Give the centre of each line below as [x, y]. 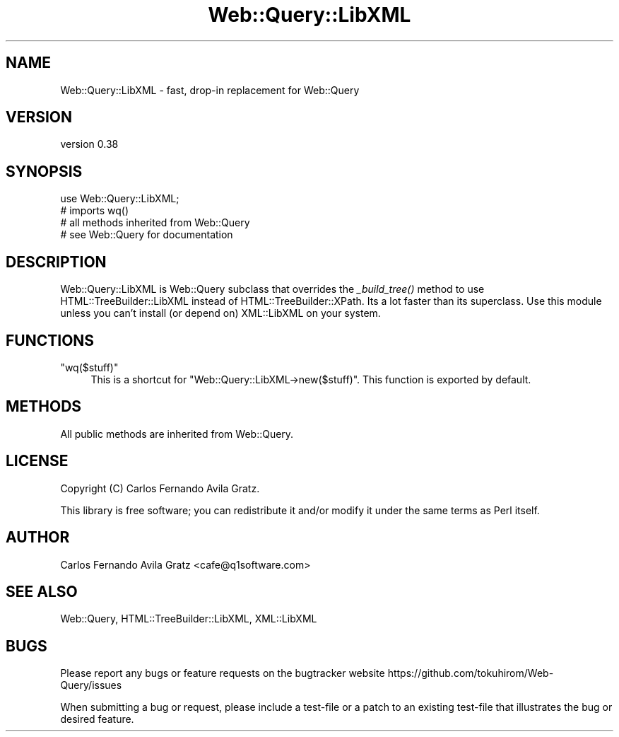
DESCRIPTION [56, 262]
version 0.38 [89, 144]
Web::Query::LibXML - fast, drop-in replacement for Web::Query [210, 90]
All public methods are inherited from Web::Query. [177, 434]
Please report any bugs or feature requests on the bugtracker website [223, 673]
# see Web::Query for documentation [147, 235]
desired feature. [97, 719]
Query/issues [91, 685]
